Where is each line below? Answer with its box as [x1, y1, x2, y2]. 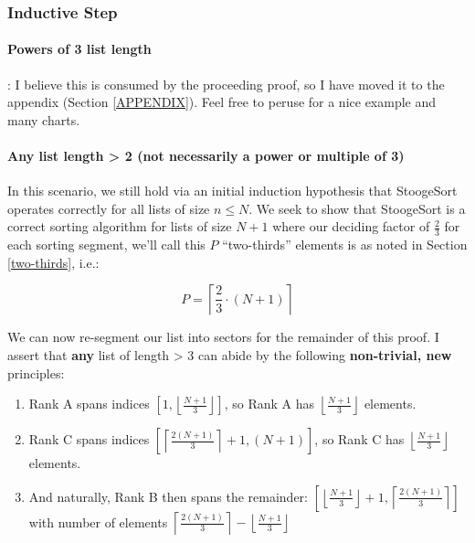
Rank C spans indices [28, 430, 150, 449]
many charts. [7, 110, 80, 129]
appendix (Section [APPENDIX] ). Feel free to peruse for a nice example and [7, 92, 437, 112]
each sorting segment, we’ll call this [7, 235, 206, 254]
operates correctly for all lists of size [7, 198, 210, 218]
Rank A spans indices [28, 394, 150, 413]
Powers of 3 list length [7, 39, 152, 59]
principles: [7, 363, 65, 382]
